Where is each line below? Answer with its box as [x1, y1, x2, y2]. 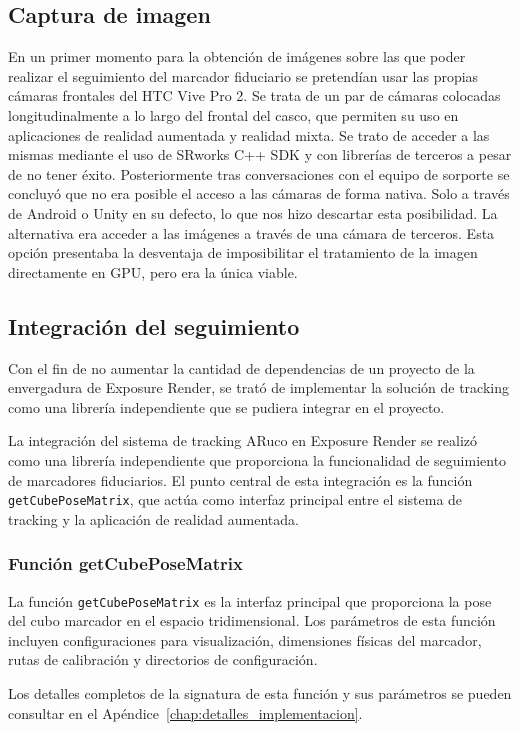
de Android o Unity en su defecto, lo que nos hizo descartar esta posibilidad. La [8, 202, 498, 223]
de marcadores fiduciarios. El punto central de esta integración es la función [8, 469, 473, 490]
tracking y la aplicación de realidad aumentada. [8, 508, 299, 529]
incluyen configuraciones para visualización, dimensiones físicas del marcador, [8, 629, 482, 650]
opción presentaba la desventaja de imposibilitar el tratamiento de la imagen [8, 242, 478, 263]
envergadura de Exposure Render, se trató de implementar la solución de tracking [8, 377, 510, 398]
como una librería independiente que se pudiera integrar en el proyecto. [8, 396, 445, 417]
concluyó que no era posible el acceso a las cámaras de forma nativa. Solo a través [8, 183, 510, 204]
